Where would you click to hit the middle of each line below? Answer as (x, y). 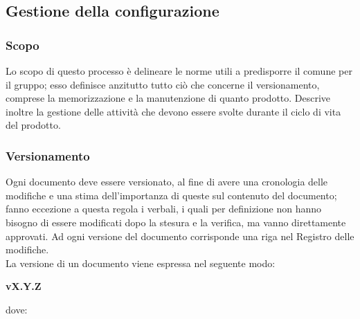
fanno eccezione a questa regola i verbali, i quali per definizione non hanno (163, 209)
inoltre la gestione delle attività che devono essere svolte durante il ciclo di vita (173, 111)
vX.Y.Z (24, 286)
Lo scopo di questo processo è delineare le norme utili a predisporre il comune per (179, 71)
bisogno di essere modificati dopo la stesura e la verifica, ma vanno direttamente (176, 222)
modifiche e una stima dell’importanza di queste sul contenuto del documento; (171, 195)
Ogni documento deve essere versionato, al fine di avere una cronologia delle (167, 182)
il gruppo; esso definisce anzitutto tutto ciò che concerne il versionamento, (163, 84)
